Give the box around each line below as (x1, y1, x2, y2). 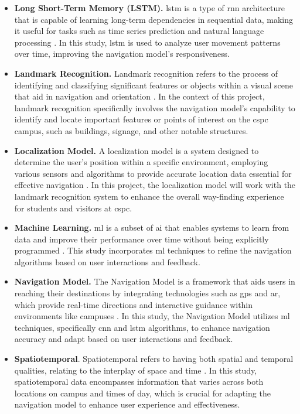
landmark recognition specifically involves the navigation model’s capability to (14, 101, 295, 114)
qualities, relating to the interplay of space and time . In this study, (14, 364, 257, 376)
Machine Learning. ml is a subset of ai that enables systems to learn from (14, 221, 289, 234)
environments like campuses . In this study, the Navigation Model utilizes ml (14, 310, 290, 322)
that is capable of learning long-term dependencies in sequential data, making (14, 13, 293, 25)
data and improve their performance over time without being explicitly (14, 232, 269, 245)
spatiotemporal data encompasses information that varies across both (14, 375, 264, 388)
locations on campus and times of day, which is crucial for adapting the (14, 386, 271, 399)
